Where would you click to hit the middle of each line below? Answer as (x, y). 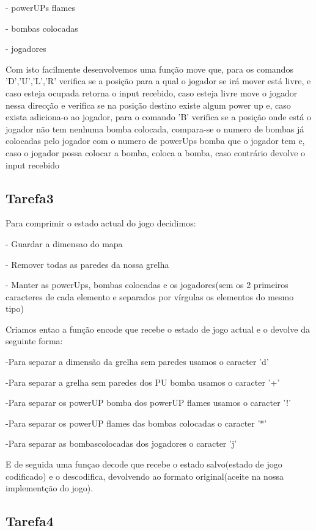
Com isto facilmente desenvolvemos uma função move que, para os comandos (149, 69)
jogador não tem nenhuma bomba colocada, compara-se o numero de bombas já (155, 128)
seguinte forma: (34, 341)
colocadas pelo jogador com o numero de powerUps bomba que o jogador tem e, (155, 141)
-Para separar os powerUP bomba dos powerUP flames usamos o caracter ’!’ (148, 403)
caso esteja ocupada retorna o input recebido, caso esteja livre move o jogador (152, 92)
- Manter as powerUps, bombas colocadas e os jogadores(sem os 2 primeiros (147, 285)
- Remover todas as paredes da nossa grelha (87, 264)
